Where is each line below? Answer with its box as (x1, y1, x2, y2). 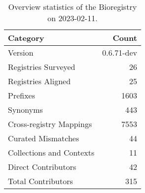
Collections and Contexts (8, 147, 95, 158)
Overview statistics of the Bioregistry (8, 1, 137, 12)
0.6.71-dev (102, 47, 137, 58)
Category (8, 32, 44, 43)
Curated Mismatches (8, 132, 79, 144)
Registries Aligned (8, 75, 71, 87)
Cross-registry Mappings (8, 118, 92, 129)
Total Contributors (8, 175, 73, 187)
